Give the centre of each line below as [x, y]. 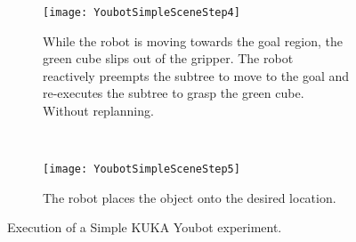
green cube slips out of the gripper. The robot [168, 58]
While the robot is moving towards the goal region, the [193, 40]
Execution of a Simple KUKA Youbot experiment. [145, 227]
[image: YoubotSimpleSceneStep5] [142, 169]
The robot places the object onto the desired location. [190, 197]
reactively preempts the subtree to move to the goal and [196, 75]
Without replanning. [98, 111]
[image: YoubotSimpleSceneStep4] [142, 12]
